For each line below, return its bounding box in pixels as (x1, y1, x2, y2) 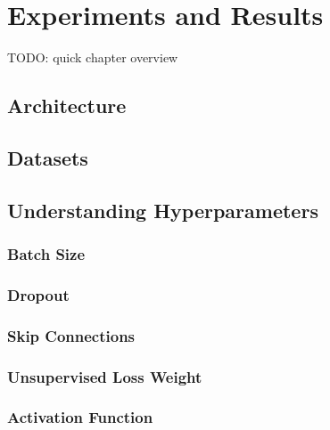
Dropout (7, 283, 70, 305)
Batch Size (7, 242, 86, 264)
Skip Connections (7, 324, 136, 346)
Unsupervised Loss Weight (7, 365, 202, 387)
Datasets (7, 143, 88, 171)
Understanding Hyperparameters (7, 196, 318, 223)
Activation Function (7, 406, 153, 428)
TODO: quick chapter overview (7, 48, 178, 67)
